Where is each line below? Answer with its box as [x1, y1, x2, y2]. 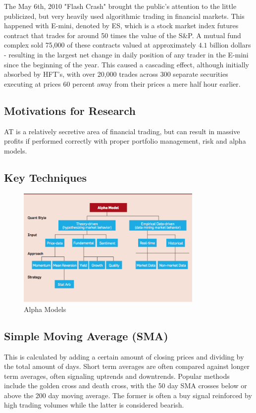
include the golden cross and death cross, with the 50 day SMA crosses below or [4, 380, 247, 391]
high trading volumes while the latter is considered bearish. [4, 400, 184, 410]
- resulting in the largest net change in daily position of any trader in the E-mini [4, 49, 249, 59]
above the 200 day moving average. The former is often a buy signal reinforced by [4, 390, 252, 400]
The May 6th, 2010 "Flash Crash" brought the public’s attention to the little [4, 1, 237, 11]
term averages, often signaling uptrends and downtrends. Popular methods [4, 370, 230, 381]
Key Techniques [4, 169, 87, 185]
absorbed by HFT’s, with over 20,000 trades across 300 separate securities [4, 69, 228, 79]
